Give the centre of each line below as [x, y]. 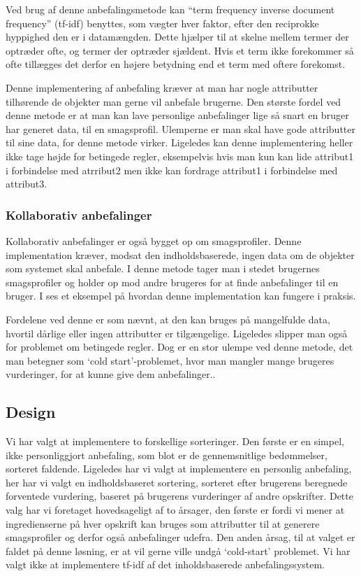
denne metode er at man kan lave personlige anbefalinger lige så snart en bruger [177, 115]
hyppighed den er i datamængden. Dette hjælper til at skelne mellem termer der [177, 37]
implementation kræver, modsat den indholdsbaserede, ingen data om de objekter [180, 254]
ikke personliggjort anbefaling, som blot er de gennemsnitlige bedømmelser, [167, 455]
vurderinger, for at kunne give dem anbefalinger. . [111, 374]
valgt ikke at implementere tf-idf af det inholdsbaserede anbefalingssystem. [165, 564]
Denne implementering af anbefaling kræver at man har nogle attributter [162, 87]
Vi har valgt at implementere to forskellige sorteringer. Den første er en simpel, [175, 441]
